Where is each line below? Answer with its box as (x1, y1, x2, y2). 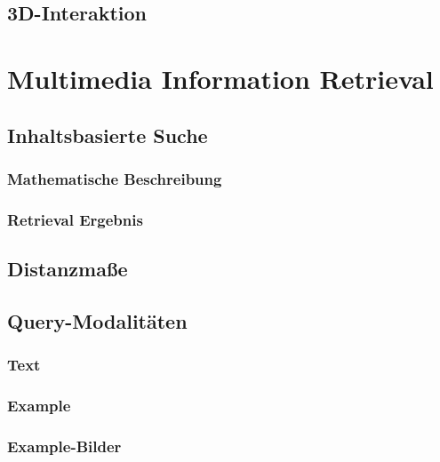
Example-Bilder (7, 434, 122, 457)
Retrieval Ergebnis (7, 208, 143, 230)
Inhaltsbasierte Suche (7, 121, 208, 148)
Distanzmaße (7, 255, 128, 283)
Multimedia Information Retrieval (7, 60, 434, 96)
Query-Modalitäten (7, 307, 188, 334)
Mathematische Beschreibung (7, 167, 222, 189)
